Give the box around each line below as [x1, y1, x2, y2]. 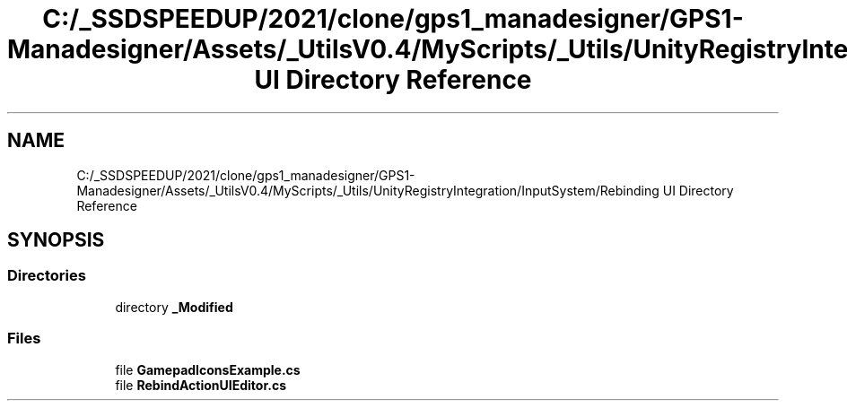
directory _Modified [115, 299, 233, 315]
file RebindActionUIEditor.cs [115, 377, 287, 393]
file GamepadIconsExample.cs [115, 361, 301, 378]
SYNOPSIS [7, 229, 105, 252]
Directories [7, 266, 86, 285]
